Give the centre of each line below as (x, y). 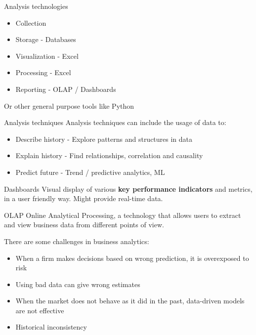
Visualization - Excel (47, 56)
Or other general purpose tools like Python (69, 105)
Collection (31, 22)
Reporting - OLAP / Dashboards (66, 89)
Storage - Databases (46, 39)
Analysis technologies (36, 6)
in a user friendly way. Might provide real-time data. (84, 198)
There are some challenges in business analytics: (77, 241)
